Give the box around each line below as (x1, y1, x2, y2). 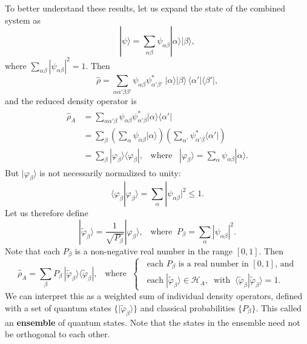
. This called (256, 302, 302, 314)
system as (5, 13, 41, 26)
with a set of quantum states (5, 302, 111, 314)
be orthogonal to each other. (5, 328, 110, 340)
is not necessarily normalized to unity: (39, 166, 181, 179)
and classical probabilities (140, 302, 236, 314)
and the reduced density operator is (5, 94, 137, 107)
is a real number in (178, 259, 249, 268)
